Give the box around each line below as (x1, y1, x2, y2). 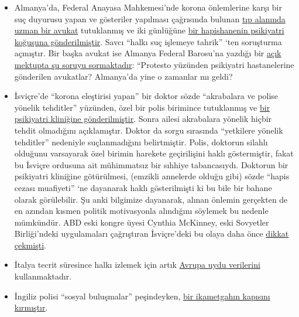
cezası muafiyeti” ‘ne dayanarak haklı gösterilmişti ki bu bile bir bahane (14, 181, 272, 193)
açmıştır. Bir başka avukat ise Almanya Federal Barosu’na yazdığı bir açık (14, 47, 281, 59)
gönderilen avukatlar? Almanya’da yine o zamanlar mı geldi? (14, 70, 233, 82)
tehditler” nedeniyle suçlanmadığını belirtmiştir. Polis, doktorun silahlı (14, 135, 268, 148)
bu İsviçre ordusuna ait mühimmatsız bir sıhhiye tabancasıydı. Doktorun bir (14, 158, 288, 171)
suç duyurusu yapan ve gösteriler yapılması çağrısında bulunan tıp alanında (14, 12, 286, 25)
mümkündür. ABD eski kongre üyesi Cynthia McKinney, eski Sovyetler (14, 216, 269, 228)
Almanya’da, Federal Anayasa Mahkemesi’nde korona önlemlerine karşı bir (14, 1, 282, 13)
